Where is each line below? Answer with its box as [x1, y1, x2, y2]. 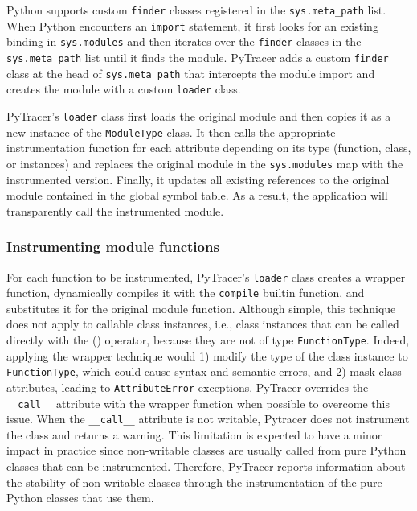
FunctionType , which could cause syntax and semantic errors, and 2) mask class [6, 363, 402, 380]
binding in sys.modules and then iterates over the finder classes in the [6, 33, 362, 50]
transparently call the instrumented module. [6, 202, 224, 219]
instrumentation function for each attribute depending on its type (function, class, [6, 139, 411, 156]
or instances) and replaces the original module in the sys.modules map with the [6, 155, 403, 171]
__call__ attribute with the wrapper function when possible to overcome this [6, 394, 390, 411]
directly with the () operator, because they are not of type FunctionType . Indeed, [6, 332, 410, 348]
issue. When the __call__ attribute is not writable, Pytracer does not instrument [6, 410, 410, 427]
